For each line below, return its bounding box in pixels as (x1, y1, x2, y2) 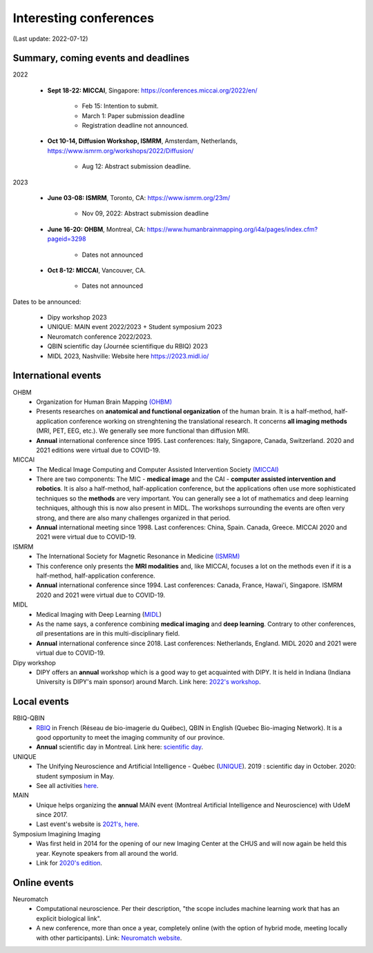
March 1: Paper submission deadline (82, 111, 185, 120)
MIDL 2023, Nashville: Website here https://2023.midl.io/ (47, 352, 209, 360)
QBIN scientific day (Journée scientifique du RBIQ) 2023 (47, 342, 209, 351)
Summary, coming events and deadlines (12, 52, 190, 64)
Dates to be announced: (12, 297, 82, 306)
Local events (12, 696, 69, 707)
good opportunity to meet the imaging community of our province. (36, 733, 224, 741)
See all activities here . (36, 781, 99, 789)
